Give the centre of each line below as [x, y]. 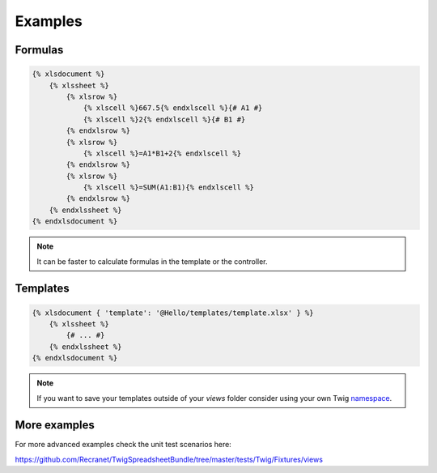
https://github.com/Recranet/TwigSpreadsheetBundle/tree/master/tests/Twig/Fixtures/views [169, 459]
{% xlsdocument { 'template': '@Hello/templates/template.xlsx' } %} [173, 313]
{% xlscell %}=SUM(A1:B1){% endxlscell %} [168, 187]
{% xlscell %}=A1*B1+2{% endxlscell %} [162, 153]
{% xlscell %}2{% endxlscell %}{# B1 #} [164, 119]
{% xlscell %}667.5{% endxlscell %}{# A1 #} [173, 108]
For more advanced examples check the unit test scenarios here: [123, 445]
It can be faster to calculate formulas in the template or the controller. [152, 261]
